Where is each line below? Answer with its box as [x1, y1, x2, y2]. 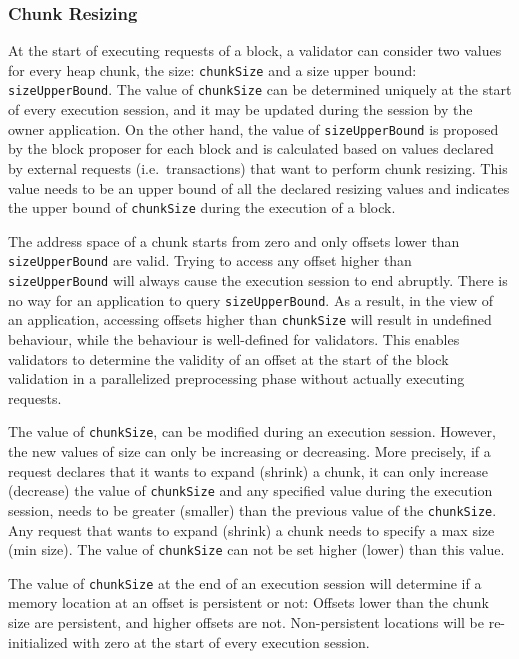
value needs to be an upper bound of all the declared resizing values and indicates [8, 177, 510, 198]
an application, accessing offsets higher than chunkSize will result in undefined [8, 309, 492, 330]
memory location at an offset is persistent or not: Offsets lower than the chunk [8, 592, 489, 613]
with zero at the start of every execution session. [72, 631, 370, 652]
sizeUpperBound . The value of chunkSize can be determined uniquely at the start [8, 79, 512, 100]
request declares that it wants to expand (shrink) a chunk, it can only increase [8, 460, 489, 481]
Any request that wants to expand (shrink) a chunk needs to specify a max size [8, 519, 495, 540]
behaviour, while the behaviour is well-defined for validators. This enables [8, 329, 460, 350]
